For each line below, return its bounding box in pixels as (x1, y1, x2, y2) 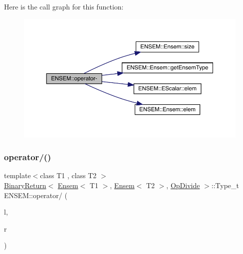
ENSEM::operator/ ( (4, 190, 67, 200)
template (4, 170, 31, 181)
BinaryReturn (4, 180, 46, 191)
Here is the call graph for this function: (4, 1, 124, 11)
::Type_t (211, 180, 240, 191)
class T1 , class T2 (40, 170, 97, 181)
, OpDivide (166, 180, 200, 191)
